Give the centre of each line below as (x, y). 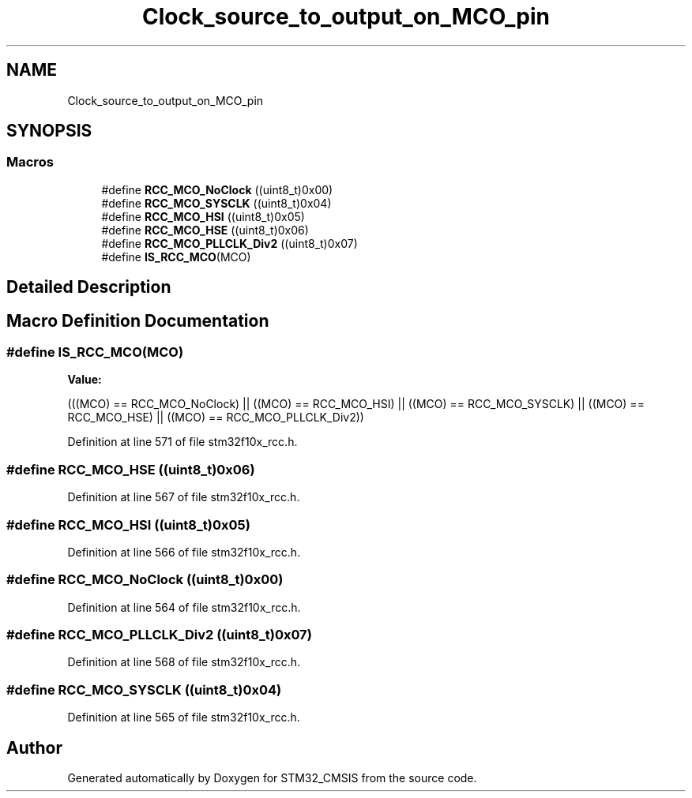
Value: (85, 380)
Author (34, 747)
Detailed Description (89, 287)
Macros (30, 162)
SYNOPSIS (49, 131)
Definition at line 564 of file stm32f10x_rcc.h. (184, 607)
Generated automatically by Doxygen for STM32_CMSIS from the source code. (272, 778)
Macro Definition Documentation (138, 320)
